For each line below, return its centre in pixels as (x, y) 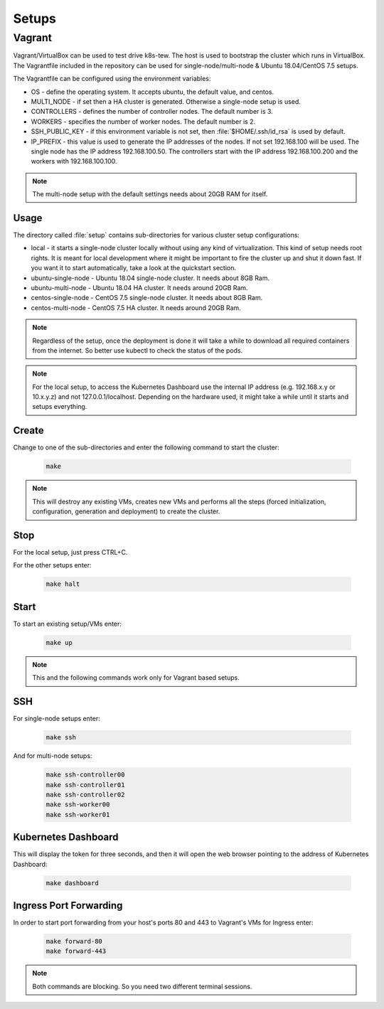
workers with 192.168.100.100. (74, 161)
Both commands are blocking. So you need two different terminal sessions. (142, 986)
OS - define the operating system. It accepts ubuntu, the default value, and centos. (152, 92)
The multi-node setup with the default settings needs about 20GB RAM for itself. (150, 194)
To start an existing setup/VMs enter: (68, 624)
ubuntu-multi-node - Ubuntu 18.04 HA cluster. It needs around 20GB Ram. (139, 287)
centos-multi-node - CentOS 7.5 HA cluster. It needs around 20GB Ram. (136, 308)
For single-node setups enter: (57, 719)
